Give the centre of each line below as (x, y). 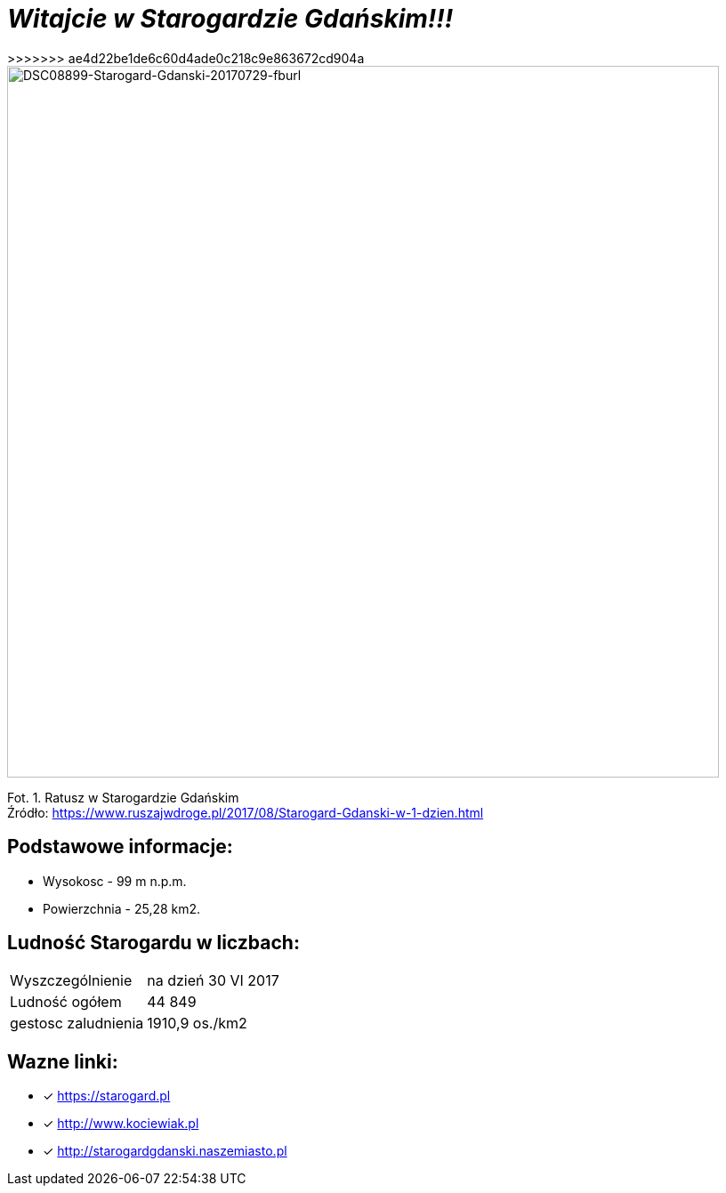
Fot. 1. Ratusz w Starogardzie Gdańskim (123, 797)
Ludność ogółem (66, 1002)
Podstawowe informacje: (120, 847)
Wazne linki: (63, 1061)
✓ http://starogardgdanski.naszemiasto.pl (165, 1151)
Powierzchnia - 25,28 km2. (122, 908)
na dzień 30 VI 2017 (213, 981)
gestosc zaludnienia (77, 1024)
